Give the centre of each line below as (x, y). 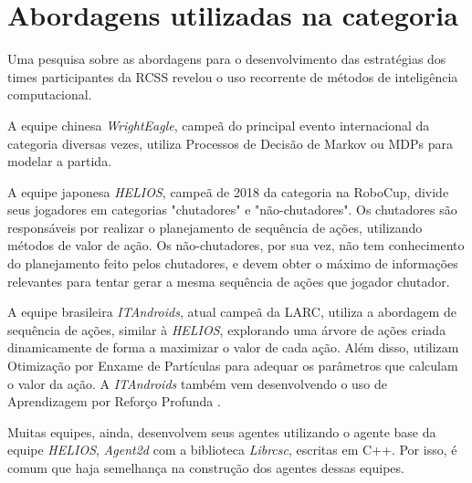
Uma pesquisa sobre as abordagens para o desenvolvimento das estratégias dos (227, 59)
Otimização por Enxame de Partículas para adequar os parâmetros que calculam (233, 366)
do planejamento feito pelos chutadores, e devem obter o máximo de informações (233, 263)
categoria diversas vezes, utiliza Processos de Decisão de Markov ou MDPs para (231, 143)
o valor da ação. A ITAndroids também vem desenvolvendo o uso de (198, 383)
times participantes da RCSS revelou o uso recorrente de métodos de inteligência (233, 76)
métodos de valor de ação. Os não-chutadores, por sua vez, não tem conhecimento (236, 245)
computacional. (50, 94)
